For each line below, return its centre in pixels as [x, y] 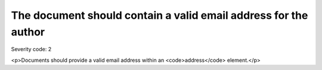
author [28, 32]
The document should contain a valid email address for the [160, 15]
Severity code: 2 [31, 49]
